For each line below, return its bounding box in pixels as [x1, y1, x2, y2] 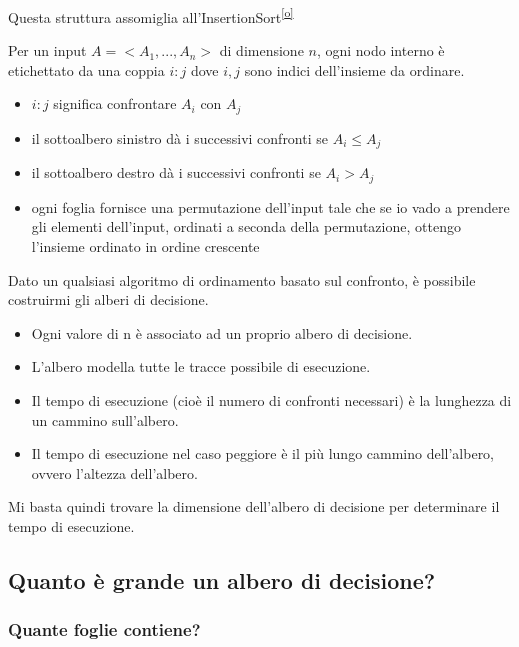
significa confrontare [53, 93, 177, 114]
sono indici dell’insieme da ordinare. [244, 59, 465, 80]
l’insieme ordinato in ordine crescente [31, 235, 260, 256]
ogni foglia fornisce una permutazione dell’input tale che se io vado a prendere [31, 196, 510, 217]
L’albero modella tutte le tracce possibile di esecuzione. [31, 356, 371, 377]
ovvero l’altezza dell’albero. [31, 462, 198, 483]
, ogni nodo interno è [316, 40, 445, 61]
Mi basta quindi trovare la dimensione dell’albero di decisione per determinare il [8, 496, 500, 517]
